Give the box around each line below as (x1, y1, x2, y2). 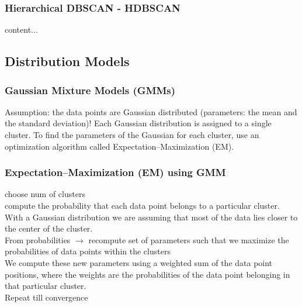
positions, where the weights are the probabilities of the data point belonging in (5, 268, 290, 280)
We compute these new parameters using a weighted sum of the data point (5, 256, 273, 268)
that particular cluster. (5, 280, 86, 292)
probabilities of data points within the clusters (5, 245, 171, 257)
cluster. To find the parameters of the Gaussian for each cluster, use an (5, 129, 259, 140)
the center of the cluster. (5, 222, 93, 234)
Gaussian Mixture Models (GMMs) (5, 82, 176, 97)
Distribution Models (5, 52, 130, 70)
